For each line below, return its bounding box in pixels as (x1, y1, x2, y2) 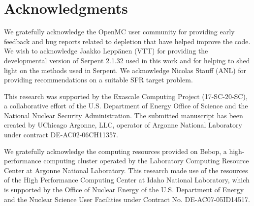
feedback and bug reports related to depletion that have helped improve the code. (4, 36, 251, 46)
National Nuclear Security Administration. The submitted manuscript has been (4, 110, 243, 120)
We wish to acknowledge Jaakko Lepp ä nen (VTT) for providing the (4, 46, 208, 56)
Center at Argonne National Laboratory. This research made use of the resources (4, 165, 248, 175)
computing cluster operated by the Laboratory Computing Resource (43, 155, 249, 166)
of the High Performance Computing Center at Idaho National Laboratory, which (4, 175, 250, 185)
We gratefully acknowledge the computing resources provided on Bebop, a (4, 146, 227, 156)
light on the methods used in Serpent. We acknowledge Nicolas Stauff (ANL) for (4, 65, 247, 75)
